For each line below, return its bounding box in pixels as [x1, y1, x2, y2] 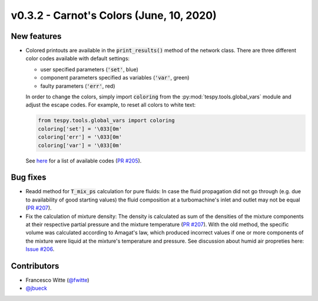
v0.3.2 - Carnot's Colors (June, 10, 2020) [11, 9, 217, 22]
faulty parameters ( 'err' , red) [40, 82, 115, 90]
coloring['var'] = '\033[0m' [38, 142, 122, 148]
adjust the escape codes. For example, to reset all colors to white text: [25, 101, 196, 108]
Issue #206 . [25, 246, 55, 253]
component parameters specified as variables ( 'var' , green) [40, 74, 190, 81]
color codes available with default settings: [25, 55, 130, 62]
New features [11, 31, 62, 41]
